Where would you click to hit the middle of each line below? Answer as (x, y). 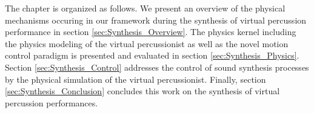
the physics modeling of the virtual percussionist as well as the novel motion (147, 43)
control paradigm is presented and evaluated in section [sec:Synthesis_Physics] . (152, 55)
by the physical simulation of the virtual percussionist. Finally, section (135, 79)
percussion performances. (52, 102)
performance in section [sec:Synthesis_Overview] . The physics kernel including (151, 32)
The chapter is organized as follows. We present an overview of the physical (145, 8)
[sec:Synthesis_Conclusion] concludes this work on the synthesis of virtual (142, 91)
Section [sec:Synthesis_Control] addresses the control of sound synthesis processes (157, 67)
